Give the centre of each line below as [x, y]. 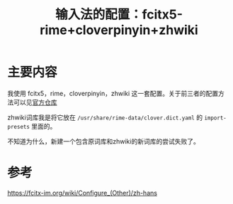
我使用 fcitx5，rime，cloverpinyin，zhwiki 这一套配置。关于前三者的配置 [113, 93]
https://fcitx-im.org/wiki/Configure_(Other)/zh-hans [83, 193]
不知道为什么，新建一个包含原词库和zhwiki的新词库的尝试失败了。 [103, 141]
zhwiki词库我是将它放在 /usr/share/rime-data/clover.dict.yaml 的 [105, 117]
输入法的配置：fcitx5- [119, 15]
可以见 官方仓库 [35, 102]
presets [19, 127]
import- [215, 118]
